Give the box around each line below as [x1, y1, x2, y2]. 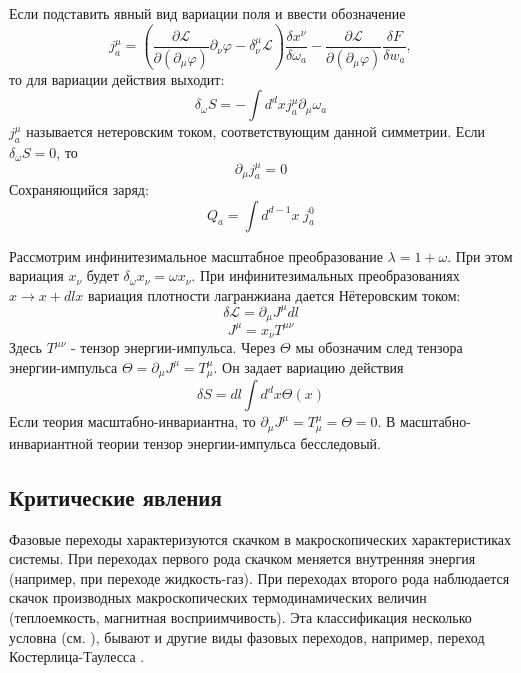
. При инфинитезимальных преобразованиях [191, 265, 460, 286]
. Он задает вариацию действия [213, 356, 404, 377]
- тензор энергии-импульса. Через [71, 337, 276, 358]
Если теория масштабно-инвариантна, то [9, 411, 256, 432]
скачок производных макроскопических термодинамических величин [9, 587, 427, 608]
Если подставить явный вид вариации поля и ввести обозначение [9, 3, 406, 23]
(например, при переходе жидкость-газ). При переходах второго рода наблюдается [9, 567, 510, 588]
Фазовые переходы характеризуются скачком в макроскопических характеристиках [9, 528, 512, 549]
